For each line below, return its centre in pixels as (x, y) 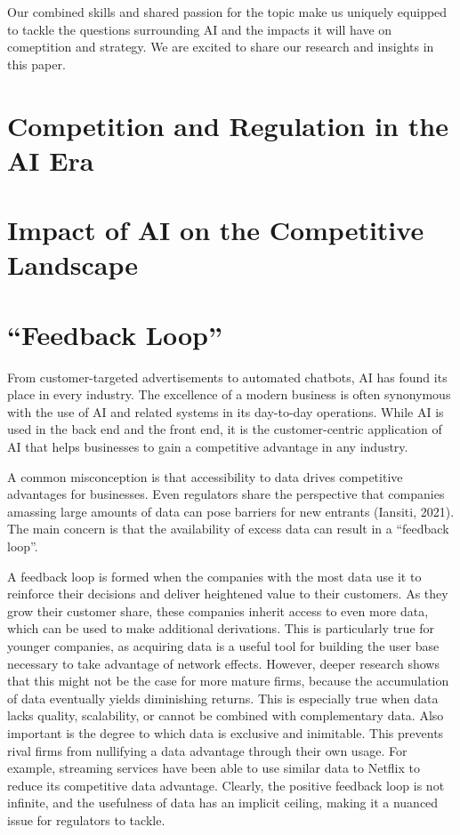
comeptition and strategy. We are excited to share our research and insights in (221, 47)
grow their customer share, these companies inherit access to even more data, (218, 610)
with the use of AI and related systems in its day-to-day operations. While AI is (226, 411)
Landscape (73, 265)
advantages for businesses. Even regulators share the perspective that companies (226, 494)
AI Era (51, 160)
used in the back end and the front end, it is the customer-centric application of (225, 429)
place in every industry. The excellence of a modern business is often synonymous (229, 394)
